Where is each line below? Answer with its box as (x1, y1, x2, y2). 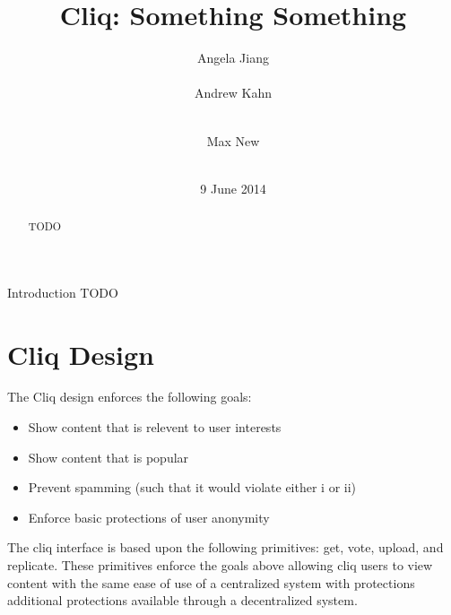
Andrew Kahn (194, 83, 272, 102)
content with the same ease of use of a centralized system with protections (7, 573, 415, 592)
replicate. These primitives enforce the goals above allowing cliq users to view (7, 556, 433, 575)
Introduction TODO (7, 282, 118, 301)
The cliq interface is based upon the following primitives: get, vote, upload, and (7, 538, 444, 557)
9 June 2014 (200, 178, 266, 197)
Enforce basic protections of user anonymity (28, 507, 270, 526)
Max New (206, 131, 260, 150)
